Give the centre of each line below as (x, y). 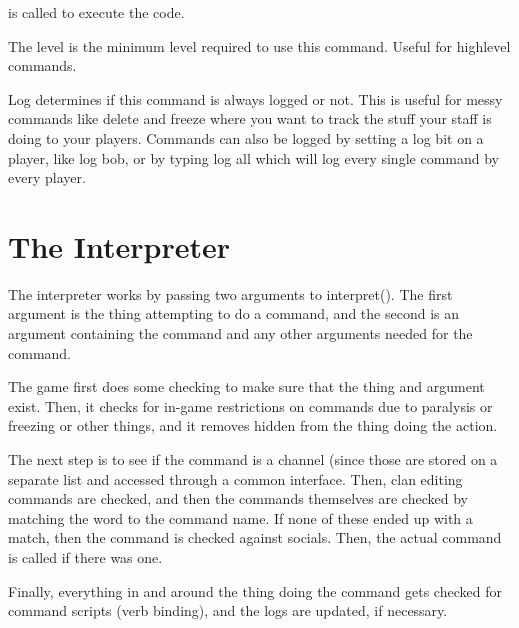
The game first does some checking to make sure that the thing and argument (246, 386)
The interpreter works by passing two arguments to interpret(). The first (230, 293)
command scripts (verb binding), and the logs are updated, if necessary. (228, 610)
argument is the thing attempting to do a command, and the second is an (233, 313)
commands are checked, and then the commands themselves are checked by (238, 498)
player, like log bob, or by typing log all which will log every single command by (253, 157)
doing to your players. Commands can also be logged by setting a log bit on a (246, 137)
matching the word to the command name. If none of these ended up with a (240, 517)
